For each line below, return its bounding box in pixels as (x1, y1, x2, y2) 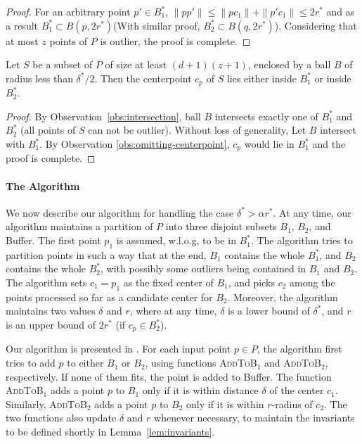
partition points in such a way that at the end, (6, 247, 207, 262)
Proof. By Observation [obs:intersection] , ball (6, 108, 201, 123)
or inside (314, 70, 351, 85)
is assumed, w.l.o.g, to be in (116, 233, 236, 248)
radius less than (6, 70, 73, 85)
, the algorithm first (257, 341, 342, 356)
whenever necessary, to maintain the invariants (154, 410, 355, 425)
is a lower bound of (228, 303, 310, 318)
